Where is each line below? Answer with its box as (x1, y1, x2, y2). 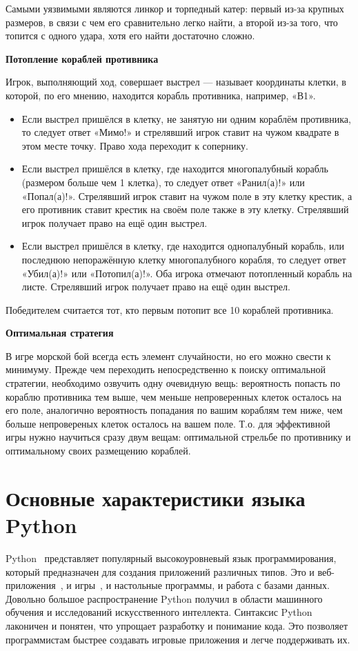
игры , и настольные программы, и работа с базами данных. (74, 578, 330, 592)
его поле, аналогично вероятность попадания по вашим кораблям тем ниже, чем (6, 403, 343, 417)
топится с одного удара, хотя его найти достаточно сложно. (6, 28, 255, 43)
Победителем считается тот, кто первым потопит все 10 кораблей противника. (6, 302, 334, 317)
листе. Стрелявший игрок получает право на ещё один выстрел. (21, 279, 290, 294)
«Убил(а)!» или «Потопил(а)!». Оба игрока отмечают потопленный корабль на (21, 266, 352, 280)
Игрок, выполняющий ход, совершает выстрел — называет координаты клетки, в (6, 74, 346, 89)
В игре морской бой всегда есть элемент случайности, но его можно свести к (6, 348, 331, 363)
